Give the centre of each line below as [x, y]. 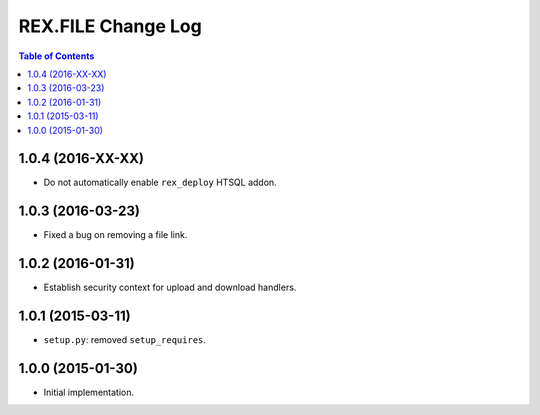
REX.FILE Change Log [110, 26]
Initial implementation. [89, 392]
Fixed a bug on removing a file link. [115, 235]
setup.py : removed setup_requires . [125, 340]
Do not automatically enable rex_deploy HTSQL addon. [160, 182]
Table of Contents [56, 56]
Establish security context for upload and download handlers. [170, 287]
